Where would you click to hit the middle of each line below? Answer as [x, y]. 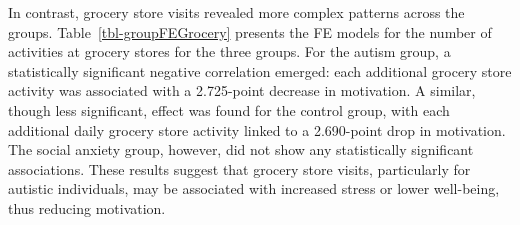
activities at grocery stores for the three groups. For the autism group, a [229, 51]
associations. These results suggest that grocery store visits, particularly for [239, 168]
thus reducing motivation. [87, 207]
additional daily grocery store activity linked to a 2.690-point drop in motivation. [257, 129]
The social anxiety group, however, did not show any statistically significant [241, 149]
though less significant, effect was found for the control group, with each [229, 109]
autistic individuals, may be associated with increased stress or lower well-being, [254, 188]
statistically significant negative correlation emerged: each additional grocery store [260, 70]
